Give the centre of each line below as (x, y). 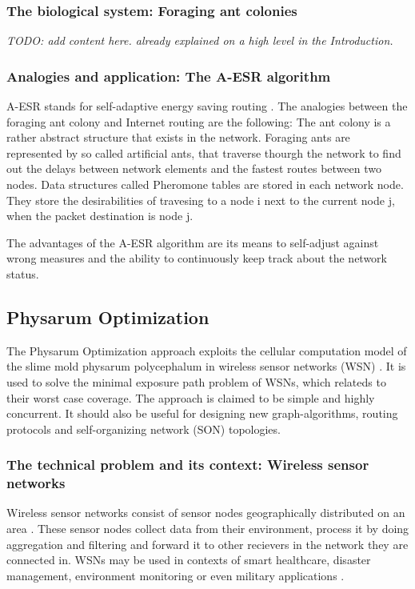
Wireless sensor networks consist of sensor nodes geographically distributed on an (206, 513)
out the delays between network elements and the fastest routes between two (194, 168)
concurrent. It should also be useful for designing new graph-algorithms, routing (202, 413)
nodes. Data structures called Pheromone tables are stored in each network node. (205, 184)
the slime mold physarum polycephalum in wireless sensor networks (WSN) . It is (206, 366)
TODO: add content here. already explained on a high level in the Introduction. (200, 40)
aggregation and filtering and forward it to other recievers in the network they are (207, 544)
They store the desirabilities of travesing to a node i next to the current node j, (201, 200)
